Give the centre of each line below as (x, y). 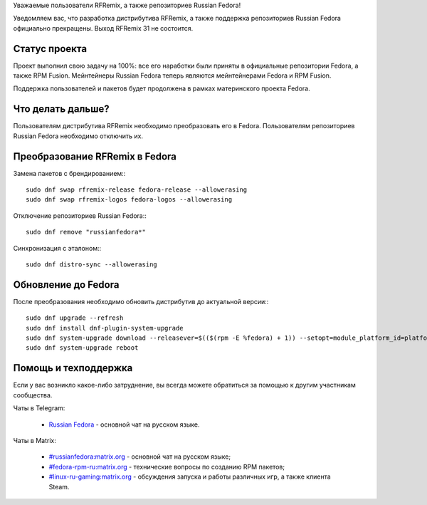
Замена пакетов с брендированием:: (69, 173)
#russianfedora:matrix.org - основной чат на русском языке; (140, 457)
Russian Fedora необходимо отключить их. (78, 136)
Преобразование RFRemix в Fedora (95, 156)
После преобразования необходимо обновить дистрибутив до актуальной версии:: (141, 301)
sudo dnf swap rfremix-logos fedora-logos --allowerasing (129, 200)
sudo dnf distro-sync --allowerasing (92, 265)
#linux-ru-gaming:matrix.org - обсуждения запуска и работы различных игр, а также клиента (190, 477)
